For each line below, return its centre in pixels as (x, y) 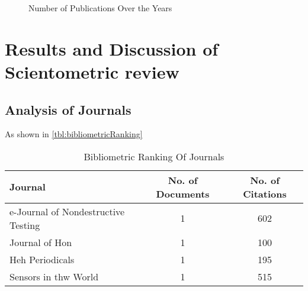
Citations (265, 193)
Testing (25, 225)
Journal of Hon (41, 242)
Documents (183, 193)
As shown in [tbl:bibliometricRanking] (74, 134)
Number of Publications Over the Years (100, 8)
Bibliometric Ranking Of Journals (154, 156)
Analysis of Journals (68, 109)
